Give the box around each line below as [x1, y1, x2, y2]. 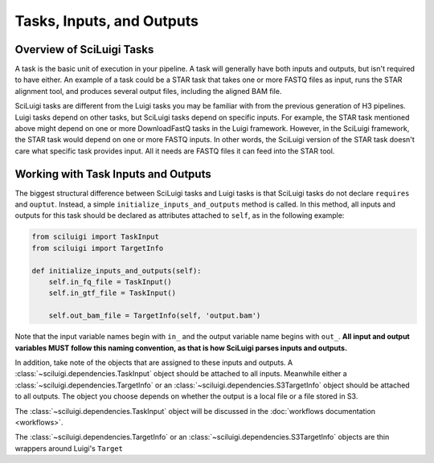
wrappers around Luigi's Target [14, 443, 124, 453]
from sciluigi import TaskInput [31, 232, 160, 241]
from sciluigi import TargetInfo [31, 244, 164, 252]
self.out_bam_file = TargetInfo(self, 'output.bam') [48, 311, 261, 321]
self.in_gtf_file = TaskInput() [48, 289, 177, 297]
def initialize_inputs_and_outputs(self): [31, 266, 202, 275]
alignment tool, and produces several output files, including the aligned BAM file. [14, 86, 282, 96]
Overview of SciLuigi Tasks [14, 43, 154, 56]
